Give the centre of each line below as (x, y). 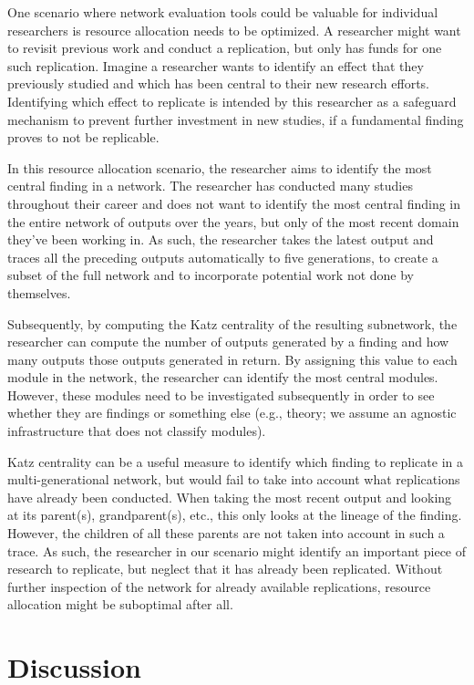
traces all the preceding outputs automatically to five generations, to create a (223, 257)
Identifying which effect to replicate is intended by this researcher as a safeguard (232, 101)
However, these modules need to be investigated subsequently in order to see (221, 394)
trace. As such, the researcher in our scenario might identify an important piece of (237, 550)
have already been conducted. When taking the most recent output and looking (230, 497)
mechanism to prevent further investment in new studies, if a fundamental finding (236, 119)
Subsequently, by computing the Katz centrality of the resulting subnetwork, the (232, 323)
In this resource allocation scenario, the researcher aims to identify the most (220, 167)
